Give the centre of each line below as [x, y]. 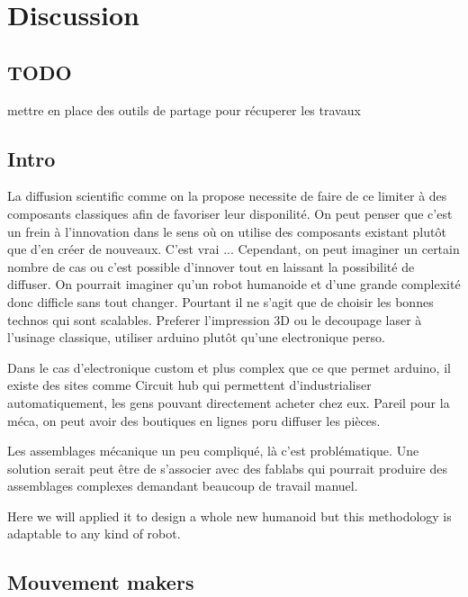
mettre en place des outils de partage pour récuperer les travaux [184, 109]
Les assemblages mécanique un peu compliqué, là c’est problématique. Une [213, 451]
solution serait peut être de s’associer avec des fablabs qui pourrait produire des [227, 468]
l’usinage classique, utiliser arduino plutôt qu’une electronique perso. [196, 337]
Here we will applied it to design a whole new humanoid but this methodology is [229, 516]
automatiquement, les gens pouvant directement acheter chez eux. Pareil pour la [229, 402]
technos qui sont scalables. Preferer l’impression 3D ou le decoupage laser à [215, 319]
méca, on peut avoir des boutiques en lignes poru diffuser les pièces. [194, 420]
